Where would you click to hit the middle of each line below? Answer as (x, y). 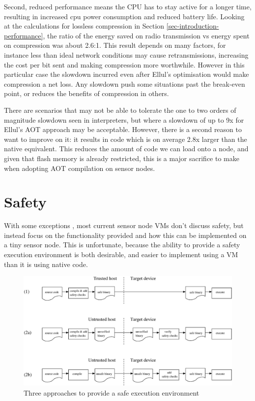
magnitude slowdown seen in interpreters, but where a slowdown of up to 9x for (124, 119)
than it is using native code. (46, 264)
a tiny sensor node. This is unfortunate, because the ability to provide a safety (122, 245)
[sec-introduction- (193, 26)
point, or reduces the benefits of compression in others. (86, 93)
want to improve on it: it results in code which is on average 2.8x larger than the (126, 139)
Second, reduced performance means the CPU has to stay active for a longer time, (128, 6)
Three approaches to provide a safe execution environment (112, 392)
